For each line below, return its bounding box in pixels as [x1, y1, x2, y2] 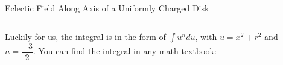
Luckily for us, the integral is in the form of [5, 30, 166, 42]
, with [195, 30, 217, 42]
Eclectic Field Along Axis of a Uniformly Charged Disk [5, 2, 209, 14]
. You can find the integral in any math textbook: [33, 45, 217, 57]
